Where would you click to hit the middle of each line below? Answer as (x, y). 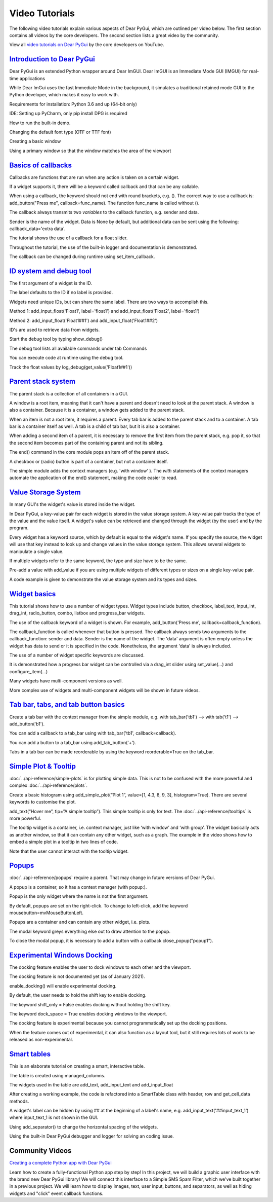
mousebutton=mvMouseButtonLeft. (46, 913)
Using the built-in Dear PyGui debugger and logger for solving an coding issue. (92, 1136)
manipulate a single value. (36, 551)
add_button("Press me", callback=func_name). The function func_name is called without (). (104, 203)
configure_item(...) (29, 671)
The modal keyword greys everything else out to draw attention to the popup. (90, 931)
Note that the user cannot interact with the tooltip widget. (69, 851)
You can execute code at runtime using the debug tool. (66, 358)
